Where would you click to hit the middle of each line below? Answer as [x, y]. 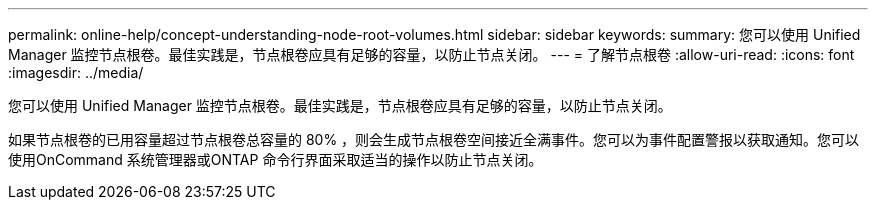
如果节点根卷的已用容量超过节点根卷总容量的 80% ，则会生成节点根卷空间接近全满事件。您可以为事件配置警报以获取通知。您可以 [434, 139]
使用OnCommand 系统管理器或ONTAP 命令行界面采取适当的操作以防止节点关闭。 [275, 159]
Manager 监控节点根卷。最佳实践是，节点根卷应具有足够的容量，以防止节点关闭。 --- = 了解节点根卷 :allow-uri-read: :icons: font [431, 54]
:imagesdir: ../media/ [76, 72]
